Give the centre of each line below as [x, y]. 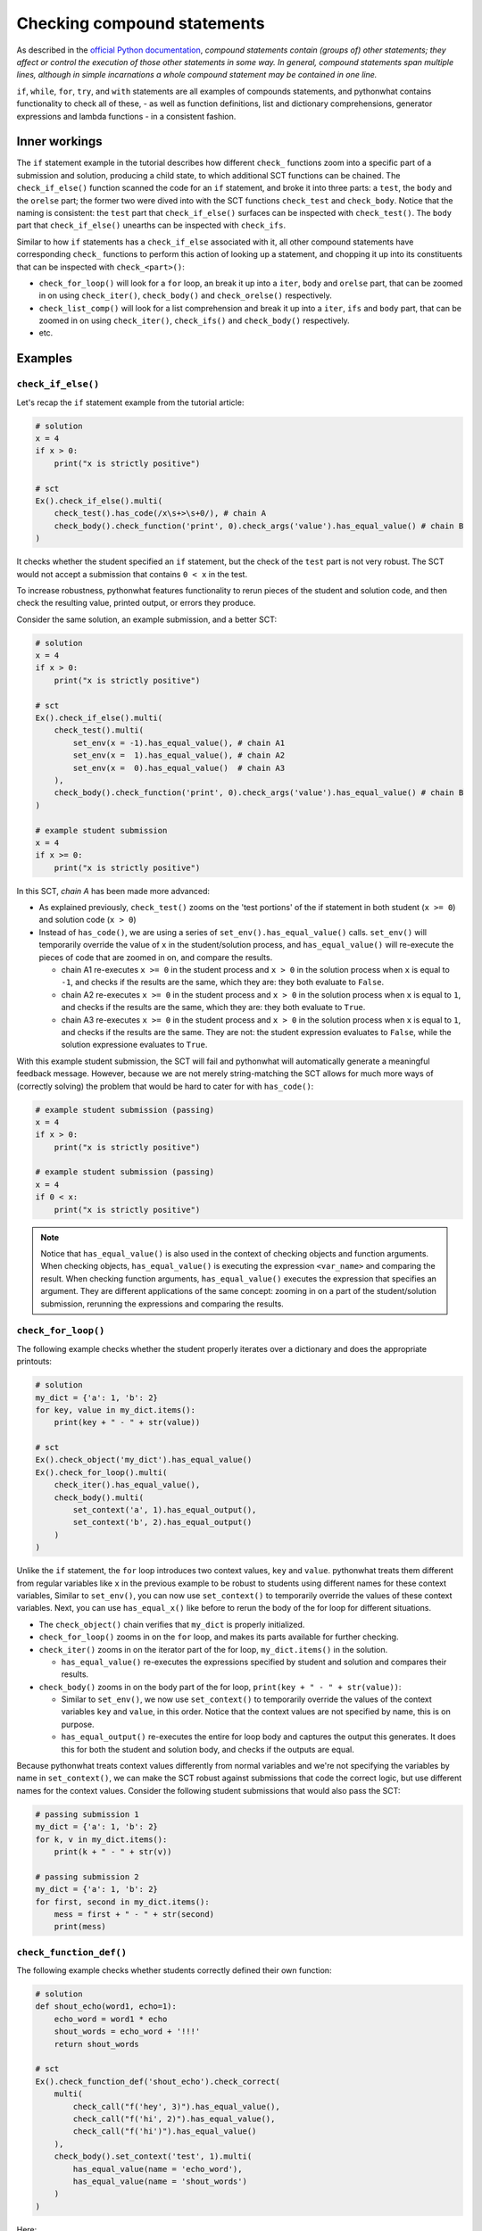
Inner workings [59, 141]
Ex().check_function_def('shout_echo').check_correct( [158, 2081]
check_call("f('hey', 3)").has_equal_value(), [176, 2107]
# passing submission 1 [87, 1814]
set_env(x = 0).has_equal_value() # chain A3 [179, 768]
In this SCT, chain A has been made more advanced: [113, 891]
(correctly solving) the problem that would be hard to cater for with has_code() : [165, 1086]
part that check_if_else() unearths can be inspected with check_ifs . [151, 225]
